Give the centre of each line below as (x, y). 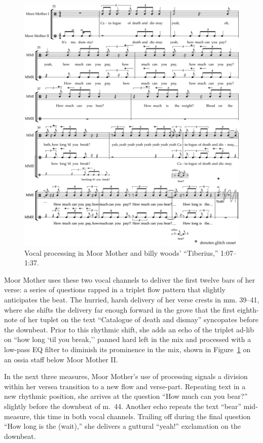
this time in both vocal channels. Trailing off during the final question (142, 416)
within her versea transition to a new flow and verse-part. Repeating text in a (125, 386)
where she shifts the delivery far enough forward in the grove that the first (120, 309)
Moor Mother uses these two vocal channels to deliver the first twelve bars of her (130, 279)
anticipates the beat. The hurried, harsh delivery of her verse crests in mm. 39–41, (132, 300)
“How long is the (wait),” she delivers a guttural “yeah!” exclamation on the (122, 426)
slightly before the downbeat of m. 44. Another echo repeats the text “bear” (123, 406)
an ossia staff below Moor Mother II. (61, 359)
